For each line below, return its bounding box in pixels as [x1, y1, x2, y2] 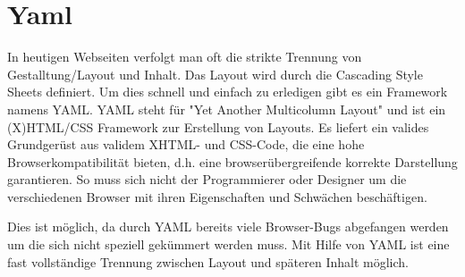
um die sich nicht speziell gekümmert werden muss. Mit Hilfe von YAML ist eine [7, 235, 450, 254]
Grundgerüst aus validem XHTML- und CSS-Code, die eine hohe [7, 135, 365, 154]
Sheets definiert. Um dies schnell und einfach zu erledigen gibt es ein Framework [7, 82, 448, 101]
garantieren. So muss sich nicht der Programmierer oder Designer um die [7, 170, 407, 189]
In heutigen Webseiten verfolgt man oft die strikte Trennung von [7, 47, 362, 66]
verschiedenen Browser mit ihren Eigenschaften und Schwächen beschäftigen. [7, 187, 427, 206]
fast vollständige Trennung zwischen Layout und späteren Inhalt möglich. [7, 252, 409, 271]
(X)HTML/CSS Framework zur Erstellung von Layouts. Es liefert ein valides [7, 117, 429, 136]
